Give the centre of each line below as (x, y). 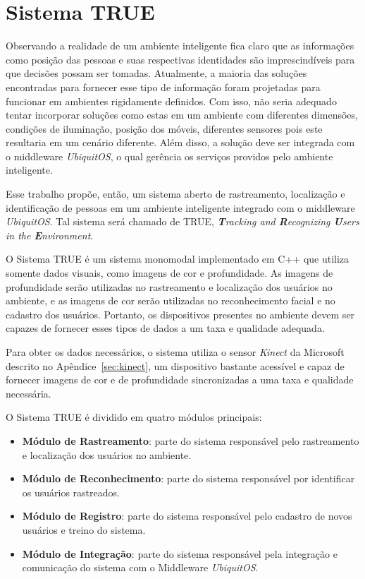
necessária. (29, 393)
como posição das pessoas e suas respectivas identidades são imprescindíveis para (180, 59)
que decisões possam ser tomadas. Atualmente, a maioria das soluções (156, 73)
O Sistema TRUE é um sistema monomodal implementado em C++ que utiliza (178, 259)
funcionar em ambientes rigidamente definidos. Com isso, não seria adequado (171, 101)
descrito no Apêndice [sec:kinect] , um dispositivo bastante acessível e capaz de (175, 365)
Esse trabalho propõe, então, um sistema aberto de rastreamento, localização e (175, 194)
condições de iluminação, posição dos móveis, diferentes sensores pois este (164, 128)
